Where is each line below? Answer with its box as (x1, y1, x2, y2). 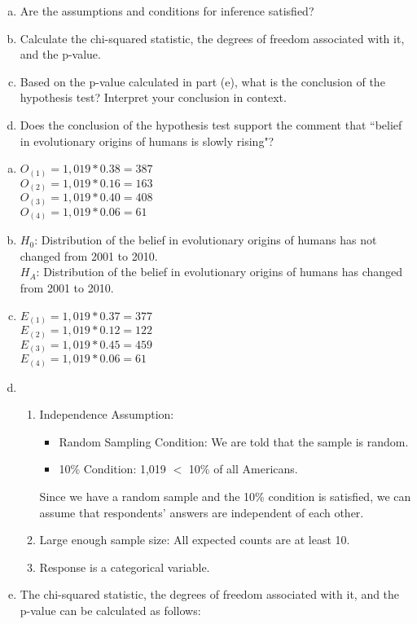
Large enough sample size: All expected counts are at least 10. (39, 531, 350, 548)
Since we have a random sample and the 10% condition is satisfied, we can (39, 488, 411, 505)
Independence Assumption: (39, 406, 174, 423)
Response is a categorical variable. (39, 558, 210, 575)
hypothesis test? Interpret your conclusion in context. (20, 89, 287, 106)
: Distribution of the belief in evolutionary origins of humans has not (34, 231, 377, 248)
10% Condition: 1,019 (59, 460, 166, 477)
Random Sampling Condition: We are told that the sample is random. (59, 433, 409, 450)
